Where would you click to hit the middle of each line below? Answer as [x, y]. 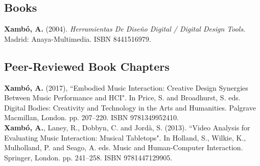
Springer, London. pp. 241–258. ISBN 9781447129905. [88, 157]
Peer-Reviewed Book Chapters [87, 66]
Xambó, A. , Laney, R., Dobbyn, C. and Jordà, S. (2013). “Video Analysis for [127, 127]
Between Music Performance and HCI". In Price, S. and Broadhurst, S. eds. [122, 98]
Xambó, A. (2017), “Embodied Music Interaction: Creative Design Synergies [126, 87]
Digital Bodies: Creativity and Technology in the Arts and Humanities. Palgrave [130, 107]
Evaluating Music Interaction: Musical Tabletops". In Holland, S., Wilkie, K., [125, 137]
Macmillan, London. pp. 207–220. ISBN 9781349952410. [91, 117]
